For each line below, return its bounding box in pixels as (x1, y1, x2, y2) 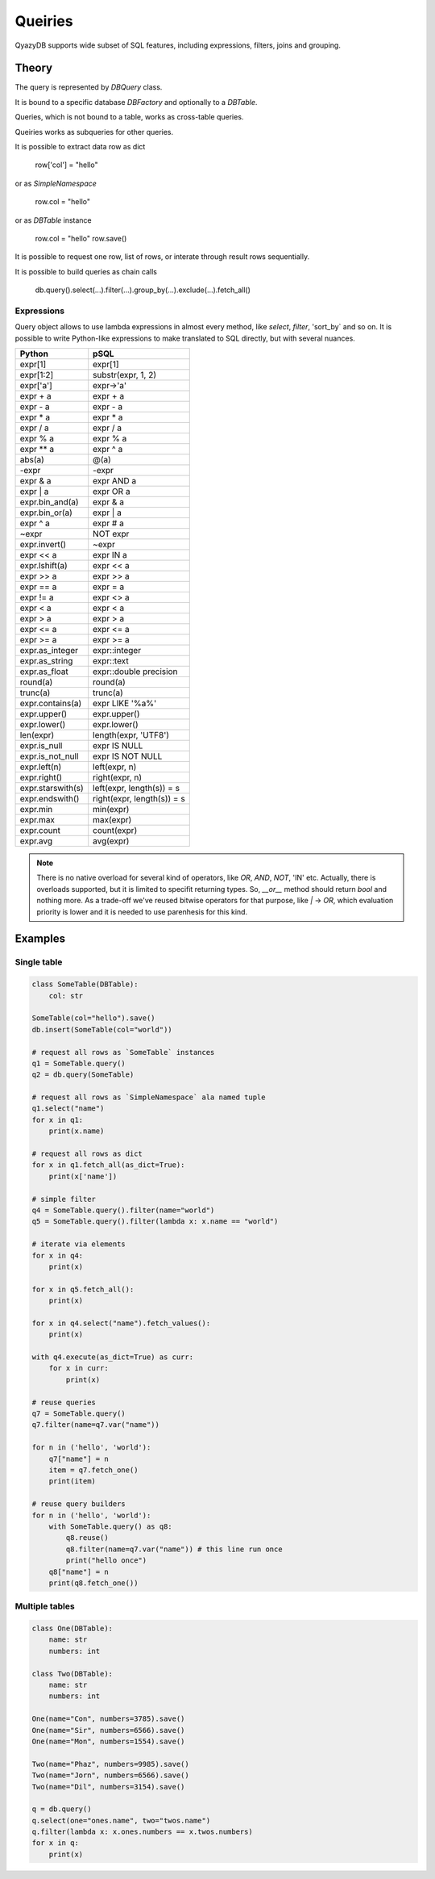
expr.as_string (19, 655, 73, 667)
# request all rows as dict (31, 1149, 143, 1158)
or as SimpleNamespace (14, 178, 97, 188)
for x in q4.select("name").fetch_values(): (31, 1318, 211, 1328)
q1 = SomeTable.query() (31, 1058, 126, 1068)
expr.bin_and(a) (19, 496, 80, 508)
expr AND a (93, 475, 137, 487)
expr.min (19, 804, 53, 815)
